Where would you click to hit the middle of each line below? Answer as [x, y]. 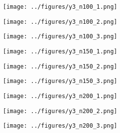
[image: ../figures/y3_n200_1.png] [60, 96]
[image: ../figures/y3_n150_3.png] [60, 81]
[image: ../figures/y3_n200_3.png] [60, 126]
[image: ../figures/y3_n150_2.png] [60, 66]
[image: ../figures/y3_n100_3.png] [60, 37]
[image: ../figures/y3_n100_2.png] [60, 22]
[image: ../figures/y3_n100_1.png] [60, 7]
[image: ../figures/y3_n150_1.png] [60, 51]
